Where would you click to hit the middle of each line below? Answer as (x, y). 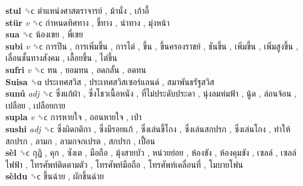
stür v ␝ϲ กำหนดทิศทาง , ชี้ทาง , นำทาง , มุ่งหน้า (88, 22)
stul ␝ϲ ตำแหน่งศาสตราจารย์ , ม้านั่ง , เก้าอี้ (77, 10)
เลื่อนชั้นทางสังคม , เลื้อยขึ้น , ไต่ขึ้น (61, 58)
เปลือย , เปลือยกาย (36, 105)
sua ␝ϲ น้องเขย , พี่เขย (44, 34)
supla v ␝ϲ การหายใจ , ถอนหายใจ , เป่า (74, 117)
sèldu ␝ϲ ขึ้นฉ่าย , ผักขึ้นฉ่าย (55, 176)
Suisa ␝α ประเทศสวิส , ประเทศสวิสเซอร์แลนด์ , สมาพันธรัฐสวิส (110, 81)
